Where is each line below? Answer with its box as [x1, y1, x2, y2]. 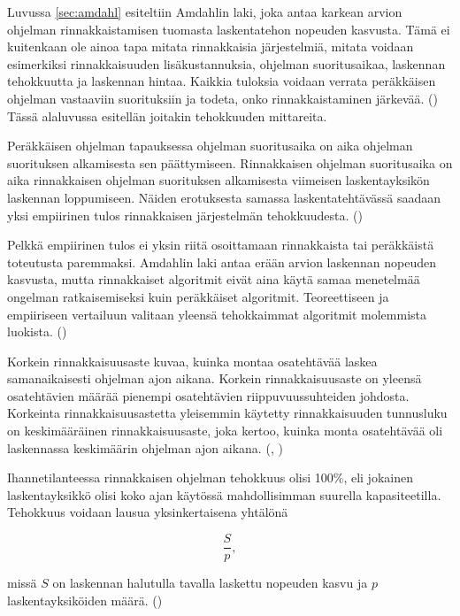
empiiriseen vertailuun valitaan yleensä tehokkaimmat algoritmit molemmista [7, 304, 427, 323]
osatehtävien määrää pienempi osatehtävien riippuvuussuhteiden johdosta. [7, 386, 410, 404]
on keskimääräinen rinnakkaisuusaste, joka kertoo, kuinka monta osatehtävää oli [7, 421, 443, 440]
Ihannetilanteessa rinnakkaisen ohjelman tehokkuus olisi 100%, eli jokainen [7, 468, 413, 487]
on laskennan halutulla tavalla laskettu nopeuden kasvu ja [52, 574, 368, 592]
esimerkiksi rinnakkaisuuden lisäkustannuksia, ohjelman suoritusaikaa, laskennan [7, 54, 446, 73]
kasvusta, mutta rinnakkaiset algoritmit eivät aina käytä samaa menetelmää [7, 270, 420, 289]
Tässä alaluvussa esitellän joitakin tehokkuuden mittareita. [7, 106, 327, 125]
